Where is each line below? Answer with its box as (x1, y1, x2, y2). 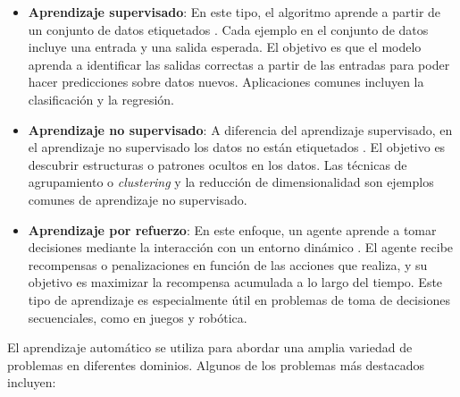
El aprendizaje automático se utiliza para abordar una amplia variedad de (7, 338, 413, 357)
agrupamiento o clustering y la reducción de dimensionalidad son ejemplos (28, 173, 434, 191)
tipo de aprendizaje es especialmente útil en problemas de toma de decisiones (28, 290, 450, 308)
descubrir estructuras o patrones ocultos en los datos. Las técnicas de (28, 155, 407, 173)
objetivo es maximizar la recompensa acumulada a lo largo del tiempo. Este (28, 273, 443, 291)
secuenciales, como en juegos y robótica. (28, 308, 247, 326)
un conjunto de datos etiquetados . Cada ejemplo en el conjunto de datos (28, 20, 429, 38)
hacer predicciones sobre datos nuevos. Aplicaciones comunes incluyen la (28, 72, 424, 91)
